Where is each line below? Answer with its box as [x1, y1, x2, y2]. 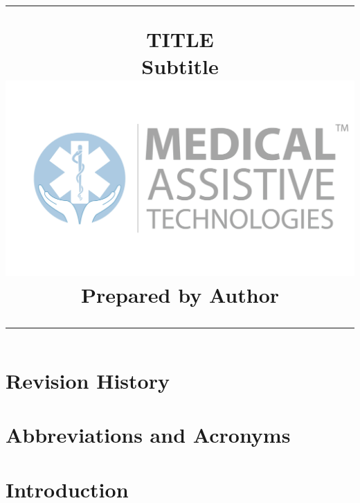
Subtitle [141, 52, 219, 80]
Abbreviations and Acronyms [6, 421, 291, 449]
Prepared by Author [80, 280, 280, 308]
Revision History [6, 366, 170, 394]
